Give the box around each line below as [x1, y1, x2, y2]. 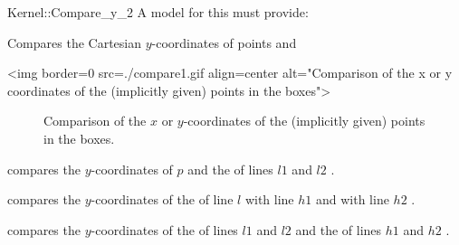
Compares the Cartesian [7, 33, 141, 52]
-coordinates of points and [151, 33, 297, 52]
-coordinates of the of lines [91, 220, 238, 239]
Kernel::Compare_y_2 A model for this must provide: [7, 3, 309, 21]
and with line [315, 190, 389, 209]
